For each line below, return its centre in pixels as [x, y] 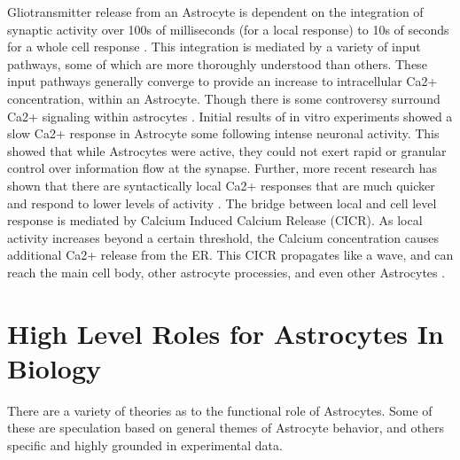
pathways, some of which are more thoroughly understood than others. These [217, 63]
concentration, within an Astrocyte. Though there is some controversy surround [224, 98]
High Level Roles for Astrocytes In [226, 333]
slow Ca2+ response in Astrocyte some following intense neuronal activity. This [223, 133]
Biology [55, 367]
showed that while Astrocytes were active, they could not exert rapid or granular [227, 150]
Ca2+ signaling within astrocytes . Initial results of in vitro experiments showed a [230, 116]
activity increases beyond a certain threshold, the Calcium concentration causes [223, 237]
